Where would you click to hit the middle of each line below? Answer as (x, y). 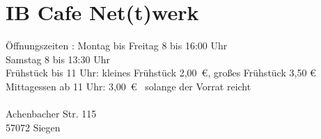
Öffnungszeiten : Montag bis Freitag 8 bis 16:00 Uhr (117, 46)
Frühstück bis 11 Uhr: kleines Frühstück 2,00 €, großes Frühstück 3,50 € (161, 73)
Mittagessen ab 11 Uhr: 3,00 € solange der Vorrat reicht (128, 86)
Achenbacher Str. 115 (51, 114)
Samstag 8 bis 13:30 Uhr (58, 59)
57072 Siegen (33, 127)
